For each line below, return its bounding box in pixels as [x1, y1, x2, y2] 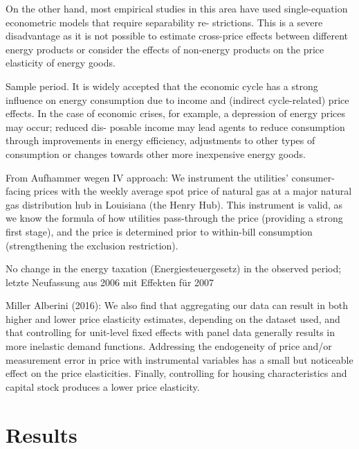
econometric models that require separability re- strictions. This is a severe [6, 15, 323, 29]
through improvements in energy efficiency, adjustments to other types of [6, 133, 315, 148]
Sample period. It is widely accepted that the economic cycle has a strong [6, 78, 318, 93]
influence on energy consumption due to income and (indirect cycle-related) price [6, 92, 349, 107]
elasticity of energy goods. [6, 55, 116, 70]
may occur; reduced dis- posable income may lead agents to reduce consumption [6, 119, 345, 134]
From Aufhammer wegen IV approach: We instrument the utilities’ [6, 170, 288, 184]
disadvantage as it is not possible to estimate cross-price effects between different [6, 28, 348, 43]
